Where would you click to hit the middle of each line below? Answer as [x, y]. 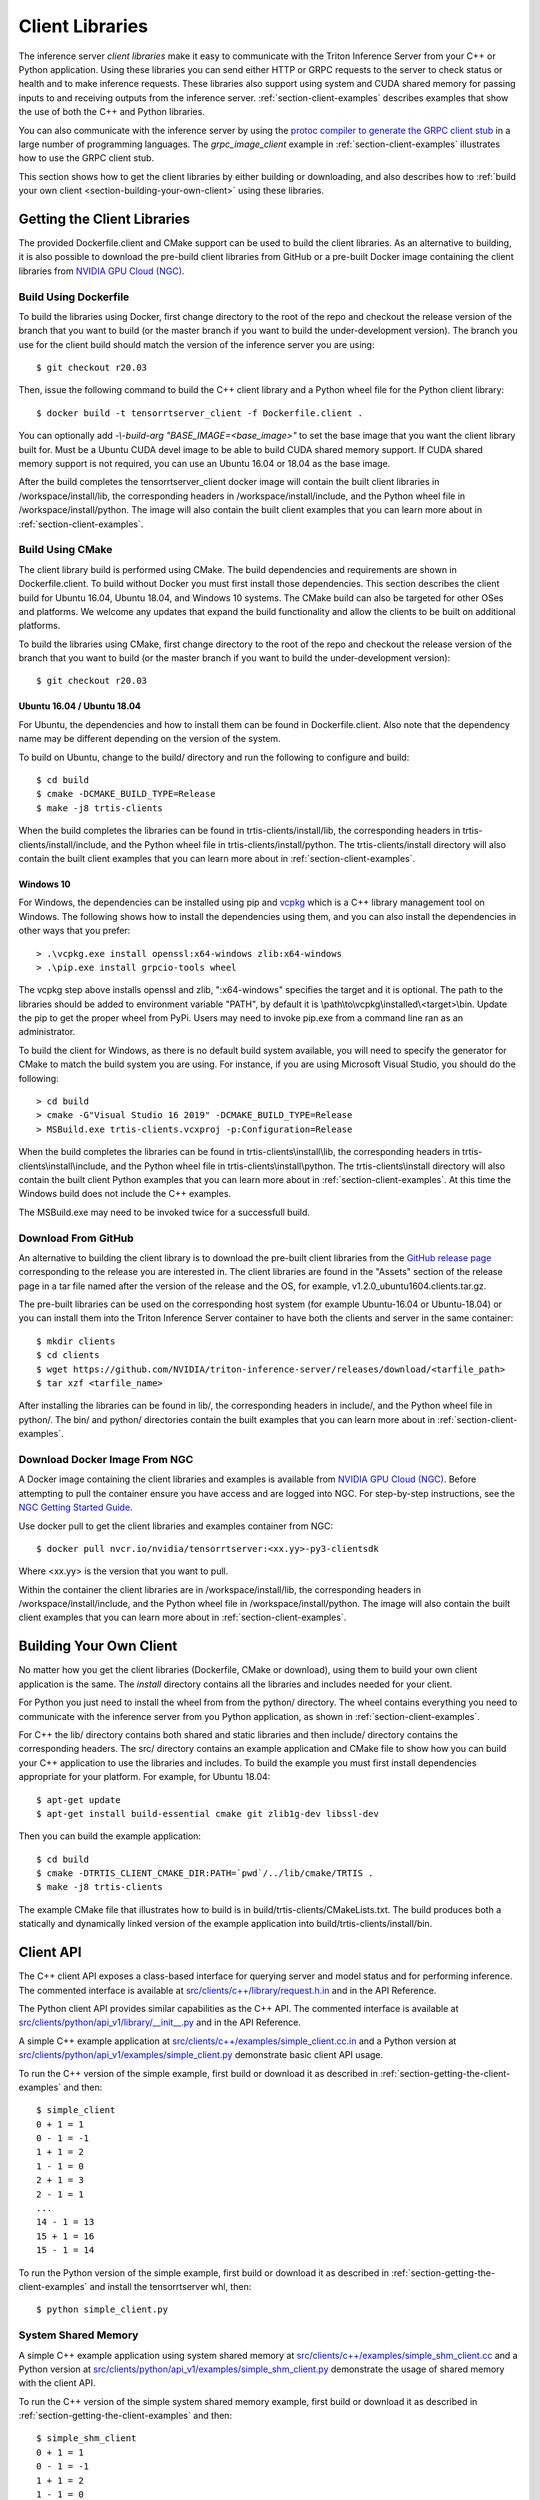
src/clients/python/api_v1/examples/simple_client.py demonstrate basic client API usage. [201, 2055]
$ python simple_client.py [102, 2309]
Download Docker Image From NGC [106, 1459]
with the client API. [57, 2383]
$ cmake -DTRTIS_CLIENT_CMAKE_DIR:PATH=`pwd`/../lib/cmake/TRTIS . [205, 1873]
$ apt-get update [78, 1799]
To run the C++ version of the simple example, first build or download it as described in [198, 2073]
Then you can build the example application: [110, 1836]
